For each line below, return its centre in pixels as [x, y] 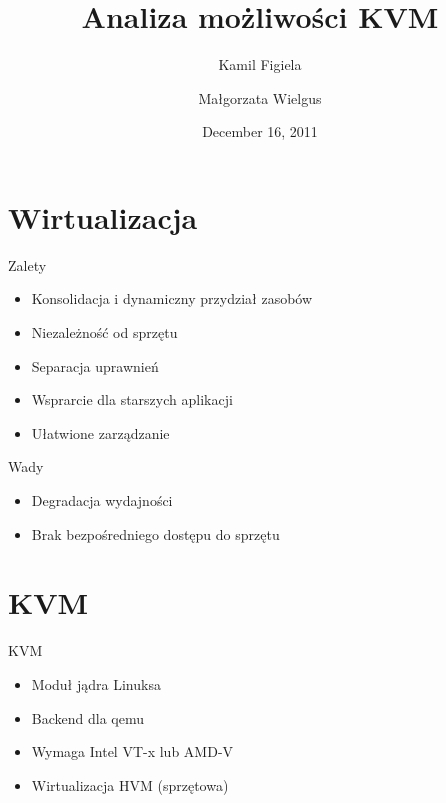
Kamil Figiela [260, 64]
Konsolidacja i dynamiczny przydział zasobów [172, 298]
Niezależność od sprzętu [104, 332]
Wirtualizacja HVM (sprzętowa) [130, 784]
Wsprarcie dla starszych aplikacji [132, 399]
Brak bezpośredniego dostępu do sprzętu [155, 533]
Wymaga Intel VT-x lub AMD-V [132, 751]
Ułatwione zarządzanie [100, 432]
